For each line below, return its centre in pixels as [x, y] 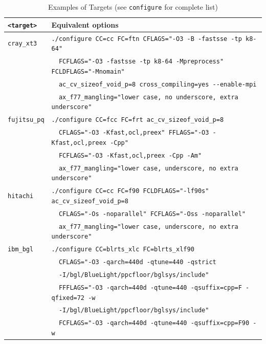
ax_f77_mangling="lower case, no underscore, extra [148, 97]
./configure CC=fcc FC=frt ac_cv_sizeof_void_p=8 [138, 120]
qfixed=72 [68, 298]
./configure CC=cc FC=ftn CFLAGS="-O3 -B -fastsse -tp [147, 39]
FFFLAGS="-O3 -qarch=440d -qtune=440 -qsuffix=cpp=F [150, 287]
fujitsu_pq [26, 120]
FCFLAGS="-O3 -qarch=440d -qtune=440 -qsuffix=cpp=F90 [154, 323]
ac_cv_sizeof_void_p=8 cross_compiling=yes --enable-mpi [158, 84]
